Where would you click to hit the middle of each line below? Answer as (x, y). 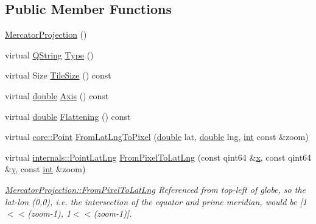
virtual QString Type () (49, 54)
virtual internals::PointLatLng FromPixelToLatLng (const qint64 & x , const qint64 (158, 157)
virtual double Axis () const (57, 95)
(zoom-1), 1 (49, 213)
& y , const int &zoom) (45, 169)
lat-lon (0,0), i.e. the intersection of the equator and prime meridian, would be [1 (156, 201)
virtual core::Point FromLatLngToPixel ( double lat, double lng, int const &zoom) (157, 137)
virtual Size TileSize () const (58, 75)
